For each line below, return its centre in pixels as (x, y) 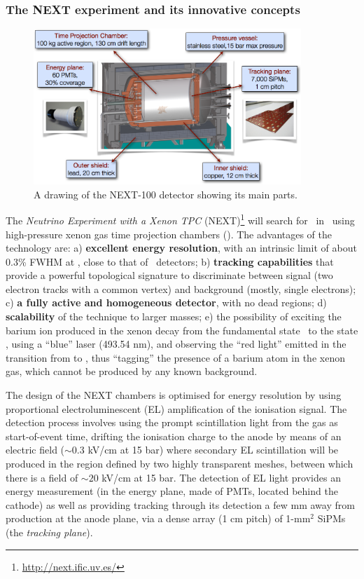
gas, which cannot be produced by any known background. (132, 371)
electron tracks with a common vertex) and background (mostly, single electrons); (181, 288)
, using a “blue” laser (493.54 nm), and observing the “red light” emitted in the (176, 344)
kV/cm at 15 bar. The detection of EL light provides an (221, 477)
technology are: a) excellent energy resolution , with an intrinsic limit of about (181, 248)
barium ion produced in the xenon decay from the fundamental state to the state (182, 330)
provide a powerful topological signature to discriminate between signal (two (169, 275)
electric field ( (35, 450)
